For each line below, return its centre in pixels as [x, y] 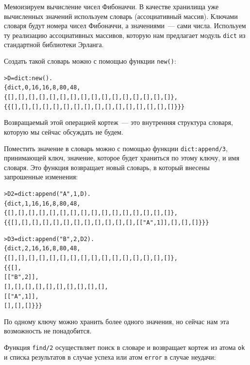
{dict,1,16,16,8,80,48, [42, 203]
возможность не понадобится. [48, 331]
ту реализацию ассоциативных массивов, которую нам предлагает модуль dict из [125, 35]
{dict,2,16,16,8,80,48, [42, 249]
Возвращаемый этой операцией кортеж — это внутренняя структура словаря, [118, 122]
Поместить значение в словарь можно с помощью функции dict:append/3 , [116, 148]
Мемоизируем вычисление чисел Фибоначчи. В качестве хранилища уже [111, 6]
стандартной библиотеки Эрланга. [54, 44]
